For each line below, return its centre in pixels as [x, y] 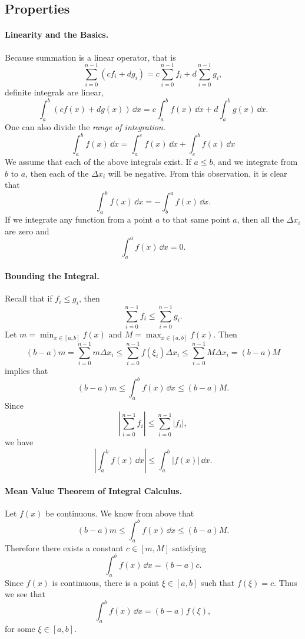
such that [218, 582]
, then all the [260, 219]
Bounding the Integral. [52, 276]
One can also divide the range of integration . [85, 127]
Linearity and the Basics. [57, 34]
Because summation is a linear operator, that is [90, 57]
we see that [25, 594]
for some [20, 629]
